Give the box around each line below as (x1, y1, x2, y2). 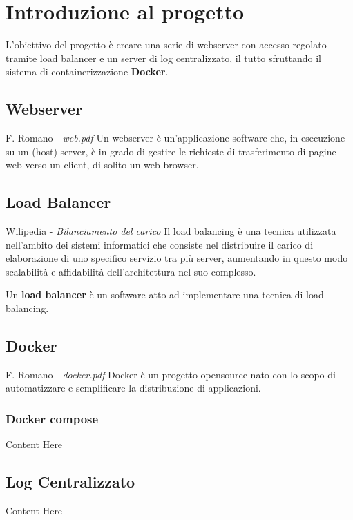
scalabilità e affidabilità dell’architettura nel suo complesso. (6, 264, 256, 278)
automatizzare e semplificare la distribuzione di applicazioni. (6, 381, 261, 395)
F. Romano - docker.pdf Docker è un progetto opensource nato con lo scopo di (6, 367, 336, 381)
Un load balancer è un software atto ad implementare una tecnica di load (6, 287, 324, 302)
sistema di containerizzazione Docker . (6, 64, 169, 79)
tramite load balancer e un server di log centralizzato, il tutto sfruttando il (6, 50, 321, 65)
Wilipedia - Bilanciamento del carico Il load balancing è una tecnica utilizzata (6, 224, 336, 238)
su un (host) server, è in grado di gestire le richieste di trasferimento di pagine (6, 144, 336, 158)
